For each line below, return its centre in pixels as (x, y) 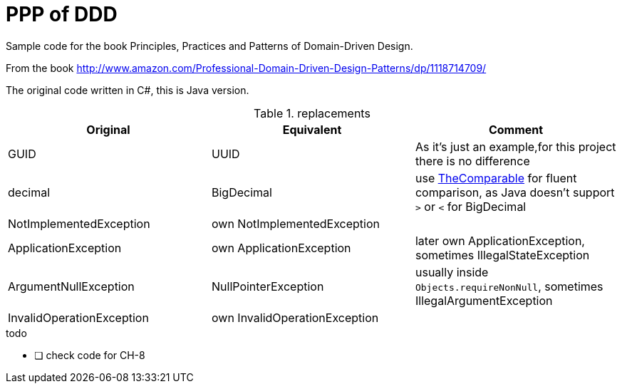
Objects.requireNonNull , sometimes (509, 286)
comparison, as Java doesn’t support (515, 192)
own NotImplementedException (295, 223)
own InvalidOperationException (295, 317)
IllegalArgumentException (484, 300)
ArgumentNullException (71, 286)
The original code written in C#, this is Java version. (128, 90)
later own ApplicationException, (500, 240)
